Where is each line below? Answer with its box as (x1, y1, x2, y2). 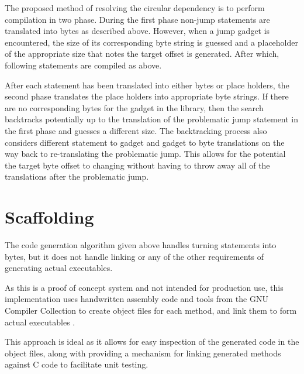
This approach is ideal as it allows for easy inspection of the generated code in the (5, 335, 299, 348)
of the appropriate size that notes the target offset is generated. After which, (5, 47, 279, 60)
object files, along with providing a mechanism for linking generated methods (5, 346, 281, 359)
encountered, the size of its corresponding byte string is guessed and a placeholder (5, 36, 298, 48)
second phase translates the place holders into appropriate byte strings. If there (5, 90, 289, 102)
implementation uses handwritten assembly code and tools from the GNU (5, 293, 268, 305)
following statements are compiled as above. (5, 59, 162, 71)
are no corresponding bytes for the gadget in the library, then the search (5, 101, 264, 114)
